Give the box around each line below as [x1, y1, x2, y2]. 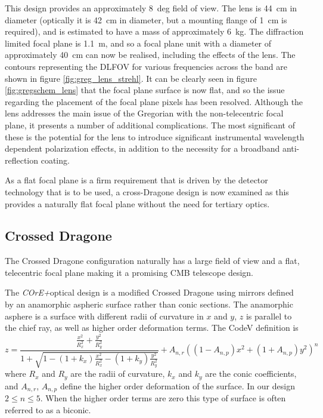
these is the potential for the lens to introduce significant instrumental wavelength [5, 130, 305, 143]
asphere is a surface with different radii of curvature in [5, 309, 204, 322]
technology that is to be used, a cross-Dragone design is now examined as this [5, 185, 289, 198]
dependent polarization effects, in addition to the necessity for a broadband [5, 142, 280, 155]
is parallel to [246, 309, 292, 322]
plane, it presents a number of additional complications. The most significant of [5, 118, 295, 131]
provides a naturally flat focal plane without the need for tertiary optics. [5, 197, 270, 210]
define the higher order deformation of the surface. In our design [60, 379, 295, 392]
